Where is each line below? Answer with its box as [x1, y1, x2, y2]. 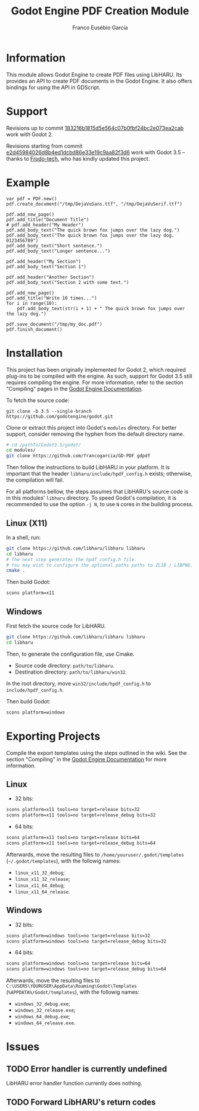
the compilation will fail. [6, 476, 64, 483]
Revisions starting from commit [6, 142, 83, 149]
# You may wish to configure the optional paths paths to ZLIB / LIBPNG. [6, 562, 194, 568]
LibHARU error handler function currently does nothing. [6, 1080, 142, 1087]
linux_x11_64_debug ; [14, 882, 65, 889]
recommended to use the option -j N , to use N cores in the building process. [6, 501, 194, 508]
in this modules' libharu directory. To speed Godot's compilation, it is [6, 494, 177, 501]
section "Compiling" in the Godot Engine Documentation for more [6, 755, 167, 763]
